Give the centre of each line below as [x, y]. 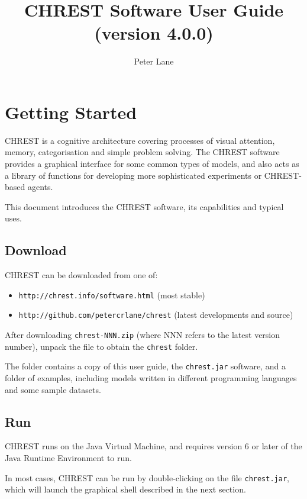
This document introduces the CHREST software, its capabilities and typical [144, 206]
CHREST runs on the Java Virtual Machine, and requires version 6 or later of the [153, 446]
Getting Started [71, 112]
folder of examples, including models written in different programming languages [151, 378]
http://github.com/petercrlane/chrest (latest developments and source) [156, 315]
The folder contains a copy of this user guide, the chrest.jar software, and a [145, 366]
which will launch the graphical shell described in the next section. [125, 489]
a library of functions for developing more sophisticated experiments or [133, 175]
